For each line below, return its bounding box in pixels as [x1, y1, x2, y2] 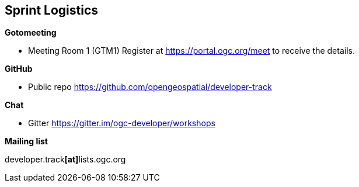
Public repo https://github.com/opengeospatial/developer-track [28, 82, 272, 92]
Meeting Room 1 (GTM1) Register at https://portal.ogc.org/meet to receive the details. [28, 46, 355, 56]
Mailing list [5, 136, 48, 147]
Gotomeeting [5, 27, 57, 38]
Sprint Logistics [5, 3, 99, 18]
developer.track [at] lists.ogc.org [5, 154, 126, 165]
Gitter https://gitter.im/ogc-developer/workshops [28, 118, 215, 129]
